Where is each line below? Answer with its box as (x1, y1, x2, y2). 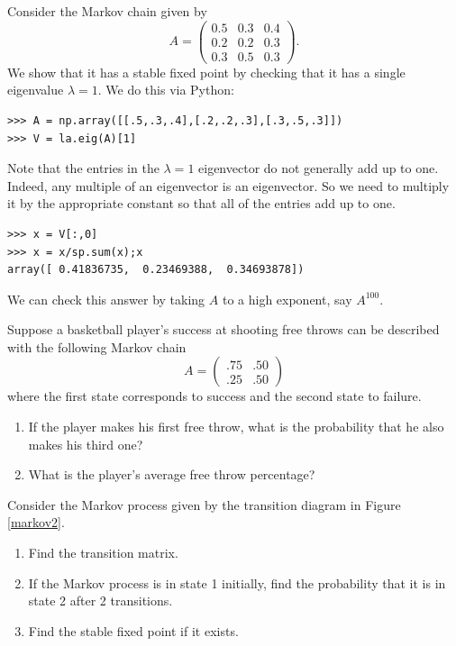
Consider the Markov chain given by (7, 2, 207, 20)
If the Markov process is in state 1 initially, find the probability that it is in (28, 573, 446, 592)
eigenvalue (7, 80, 64, 99)
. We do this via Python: (97, 80, 234, 99)
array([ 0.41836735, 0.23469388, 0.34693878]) (7, 263, 305, 277)
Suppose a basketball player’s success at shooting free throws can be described (7, 320, 440, 339)
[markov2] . (7, 513, 65, 532)
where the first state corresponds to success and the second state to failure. (7, 387, 422, 405)
